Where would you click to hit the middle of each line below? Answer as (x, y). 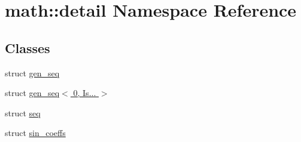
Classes (28, 47)
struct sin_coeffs (35, 133)
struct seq (23, 112)
